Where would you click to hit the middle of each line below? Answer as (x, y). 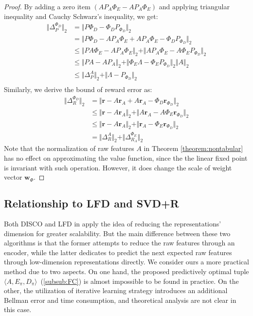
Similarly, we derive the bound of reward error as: (78, 89)
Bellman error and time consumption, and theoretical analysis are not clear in (120, 300)
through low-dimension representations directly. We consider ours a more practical (126, 262)
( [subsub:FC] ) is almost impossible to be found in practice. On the (140, 281)
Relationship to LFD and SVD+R (91, 203)
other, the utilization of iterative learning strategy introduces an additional (116, 290)
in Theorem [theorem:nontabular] (193, 148)
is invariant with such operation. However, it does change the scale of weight (118, 167)
